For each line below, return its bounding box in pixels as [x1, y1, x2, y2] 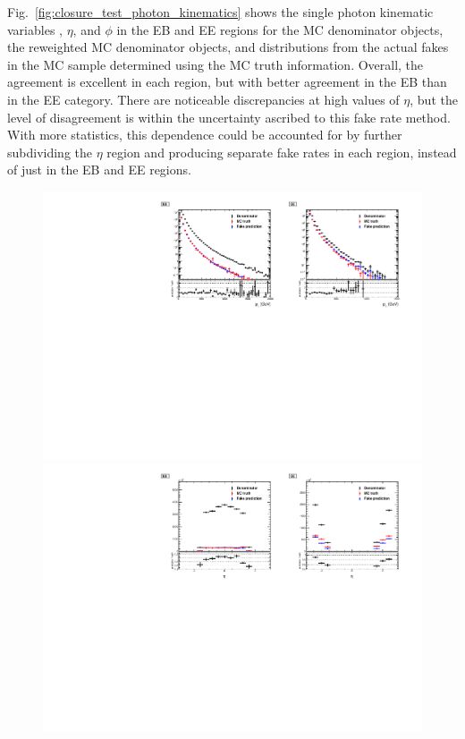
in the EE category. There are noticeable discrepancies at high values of [7, 89, 400, 108]
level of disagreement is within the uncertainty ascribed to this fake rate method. [7, 107, 451, 126]
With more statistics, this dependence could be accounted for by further [7, 125, 402, 144]
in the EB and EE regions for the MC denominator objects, [116, 20, 444, 38]
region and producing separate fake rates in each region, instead [106, 142, 457, 161]
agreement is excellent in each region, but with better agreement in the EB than [7, 72, 447, 91]
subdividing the [7, 142, 93, 161]
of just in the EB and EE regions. [7, 160, 191, 179]
